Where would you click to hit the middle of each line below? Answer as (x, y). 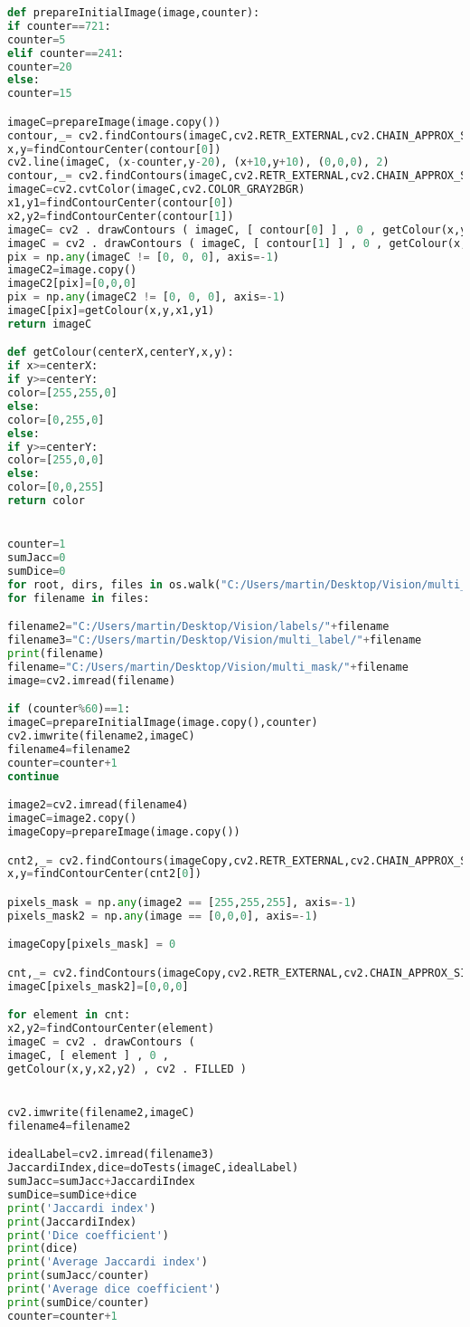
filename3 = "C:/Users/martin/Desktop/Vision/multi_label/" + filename (215, 640)
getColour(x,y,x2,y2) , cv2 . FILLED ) (127, 1069)
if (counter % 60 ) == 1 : (69, 709)
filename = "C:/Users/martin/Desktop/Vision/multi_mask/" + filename (208, 667)
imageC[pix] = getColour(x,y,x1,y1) (111, 311)
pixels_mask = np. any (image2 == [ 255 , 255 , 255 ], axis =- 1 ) (182, 902)
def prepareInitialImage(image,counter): (134, 13)
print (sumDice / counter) (79, 1302)
